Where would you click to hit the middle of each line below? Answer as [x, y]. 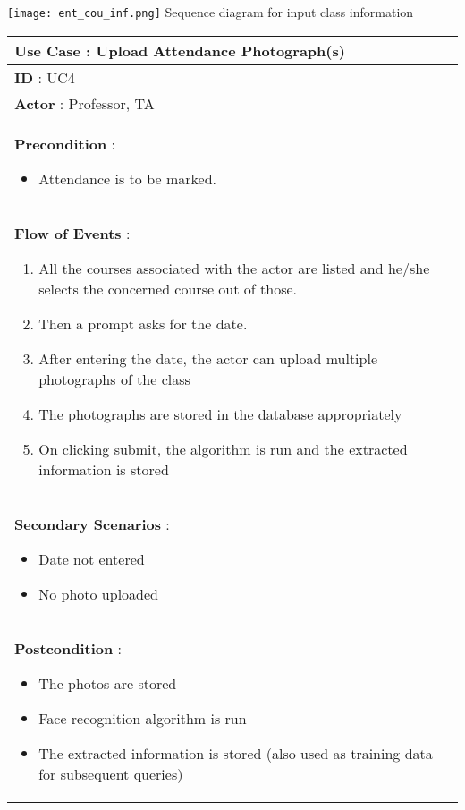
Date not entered [92, 558]
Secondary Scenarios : [92, 524]
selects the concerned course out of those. [168, 288]
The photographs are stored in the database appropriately [220, 414]
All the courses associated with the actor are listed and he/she [234, 268]
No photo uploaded [98, 593]
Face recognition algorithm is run [143, 718]
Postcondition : [68, 648]
